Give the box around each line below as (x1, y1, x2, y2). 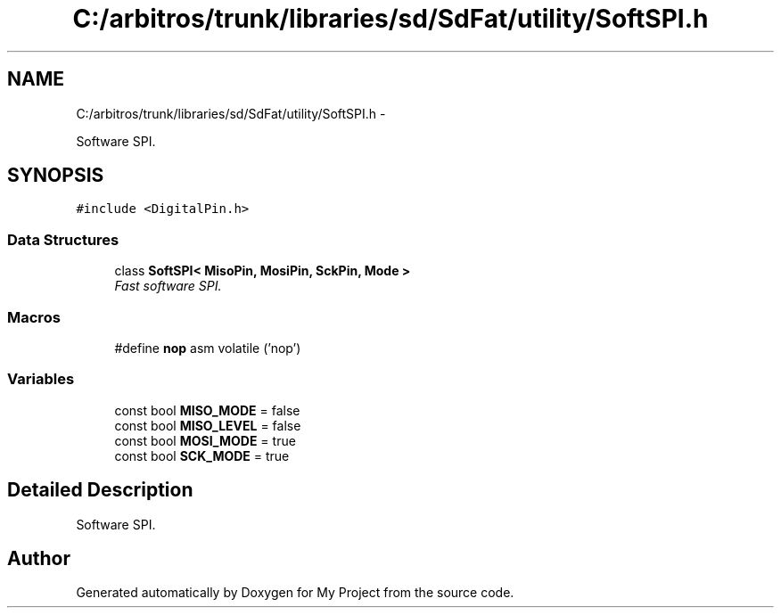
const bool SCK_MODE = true (114, 447, 290, 463)
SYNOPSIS (7, 164, 104, 187)
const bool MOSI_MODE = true (114, 432, 296, 448)
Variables (7, 370, 75, 389)
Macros (7, 307, 61, 326)
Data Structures (7, 230, 119, 249)
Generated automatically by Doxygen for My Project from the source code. (76, 585, 514, 601)
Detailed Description (7, 479, 193, 502)
